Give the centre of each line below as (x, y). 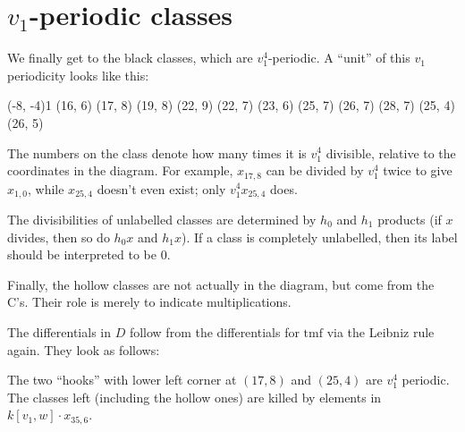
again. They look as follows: (84, 349)
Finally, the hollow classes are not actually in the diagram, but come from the (221, 284)
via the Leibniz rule (380, 331)
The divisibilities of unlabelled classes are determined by (162, 219)
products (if (410, 219)
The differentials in (59, 331)
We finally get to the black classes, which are (130, 58)
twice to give (418, 170)
